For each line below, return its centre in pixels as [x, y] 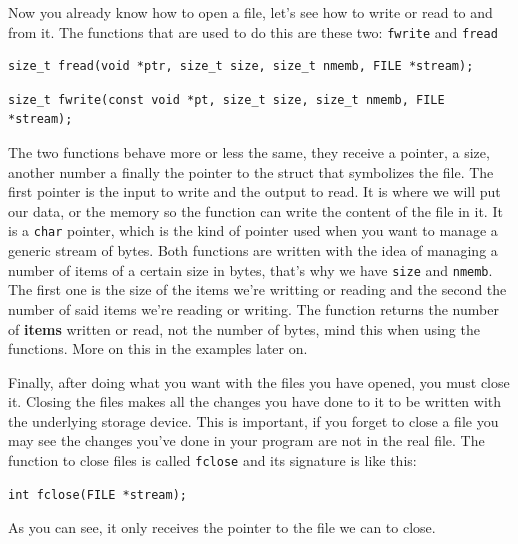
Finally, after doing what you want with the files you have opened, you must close [259, 381]
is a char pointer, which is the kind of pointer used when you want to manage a [253, 230]
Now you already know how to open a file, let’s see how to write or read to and [250, 12]
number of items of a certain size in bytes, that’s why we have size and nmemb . [250, 269]
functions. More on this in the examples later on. [158, 348]
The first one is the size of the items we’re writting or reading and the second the [257, 289]
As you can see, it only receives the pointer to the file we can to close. [222, 527]
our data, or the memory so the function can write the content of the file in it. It [255, 210]
